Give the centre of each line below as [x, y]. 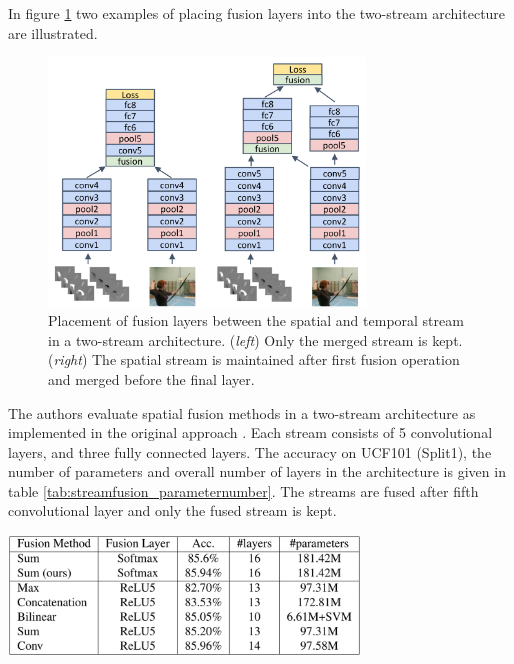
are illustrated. [53, 32]
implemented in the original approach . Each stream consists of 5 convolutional [250, 432]
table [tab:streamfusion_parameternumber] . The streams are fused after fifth [243, 490]
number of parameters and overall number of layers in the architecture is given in [257, 471]
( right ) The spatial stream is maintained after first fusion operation [254, 359]
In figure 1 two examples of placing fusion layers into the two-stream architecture [257, 13]
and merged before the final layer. [151, 378]
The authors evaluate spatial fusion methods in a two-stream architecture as [242, 412]
